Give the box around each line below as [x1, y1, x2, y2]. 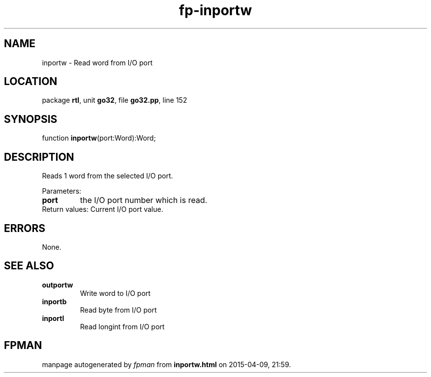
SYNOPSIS [4, 113, 58, 125]
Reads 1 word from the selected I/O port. [42, 172, 173, 180]
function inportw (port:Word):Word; [42, 134, 156, 143]
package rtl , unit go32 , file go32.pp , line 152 [42, 96, 187, 105]
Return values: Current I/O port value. [42, 205, 163, 214]
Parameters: [42, 187, 82, 196]
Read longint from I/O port [80, 322, 165, 331]
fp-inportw [179, 2, 252, 19]
